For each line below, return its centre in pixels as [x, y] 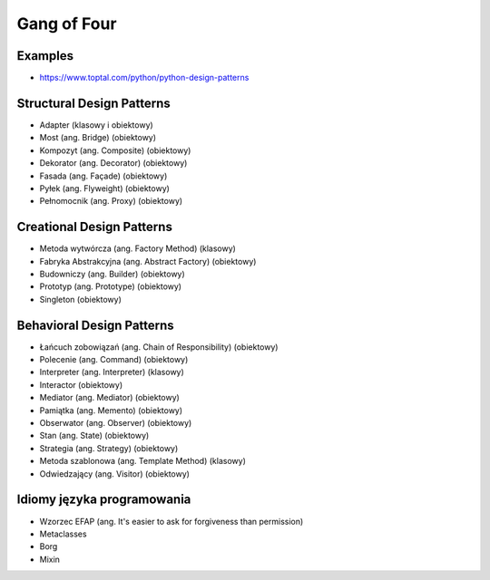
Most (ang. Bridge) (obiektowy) [98, 138]
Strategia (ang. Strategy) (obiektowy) [109, 448]
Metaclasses [63, 534]
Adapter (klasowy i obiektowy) [96, 125]
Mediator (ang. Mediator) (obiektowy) [110, 398]
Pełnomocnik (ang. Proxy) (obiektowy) [111, 201]
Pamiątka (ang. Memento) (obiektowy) [111, 410]
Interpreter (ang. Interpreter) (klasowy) [112, 372]
